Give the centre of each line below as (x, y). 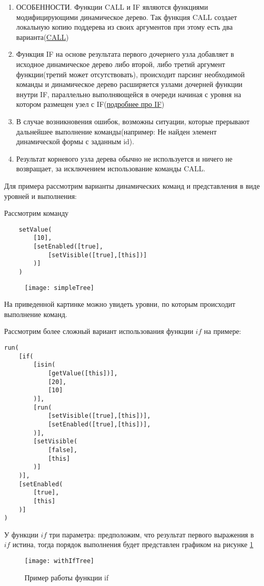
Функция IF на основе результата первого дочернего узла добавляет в (125, 54)
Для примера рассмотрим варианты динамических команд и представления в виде (132, 185)
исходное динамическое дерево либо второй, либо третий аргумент (120, 64)
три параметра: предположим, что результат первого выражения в (152, 534)
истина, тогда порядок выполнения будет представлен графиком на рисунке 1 (133, 544)
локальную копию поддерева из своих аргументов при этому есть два (124, 27)
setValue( (35, 229)
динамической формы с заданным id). (75, 141)
